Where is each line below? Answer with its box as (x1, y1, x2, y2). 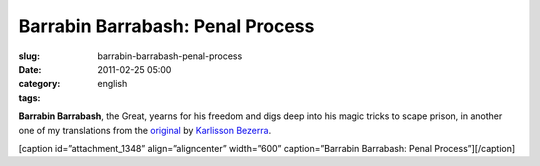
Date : (18, 63, 42, 75)
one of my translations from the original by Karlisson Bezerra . (18, 124, 272, 136)
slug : (18, 50, 40, 62)
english (97, 78, 128, 90)
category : (18, 78, 61, 90)
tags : (18, 91, 41, 104)
